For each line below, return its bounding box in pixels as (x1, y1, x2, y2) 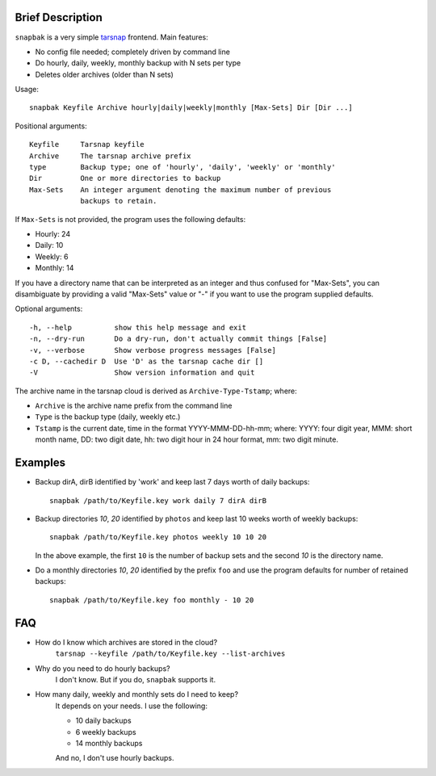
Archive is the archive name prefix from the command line (35, 401, 233, 411)
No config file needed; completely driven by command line (35, 47, 230, 57)
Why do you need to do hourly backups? (35, 663, 170, 673)
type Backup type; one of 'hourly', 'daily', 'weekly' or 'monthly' (29, 162, 336, 172)
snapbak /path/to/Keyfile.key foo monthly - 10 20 (49, 595, 254, 605)
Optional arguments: (15, 304, 83, 314)
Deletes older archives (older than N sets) (35, 69, 174, 79)
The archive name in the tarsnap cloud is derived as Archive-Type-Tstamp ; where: (15, 386, 298, 396)
